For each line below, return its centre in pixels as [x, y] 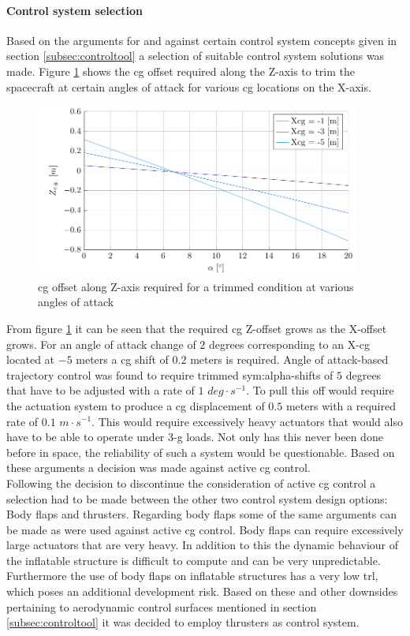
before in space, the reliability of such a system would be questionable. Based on [201, 452]
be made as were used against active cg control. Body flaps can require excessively [205, 529]
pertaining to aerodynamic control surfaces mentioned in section [162, 606]
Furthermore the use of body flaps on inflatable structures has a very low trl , [192, 576]
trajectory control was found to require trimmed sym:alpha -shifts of [170, 374]
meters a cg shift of [122, 359]
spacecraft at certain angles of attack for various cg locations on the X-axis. [189, 86]
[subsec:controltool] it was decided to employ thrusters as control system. [183, 622]
